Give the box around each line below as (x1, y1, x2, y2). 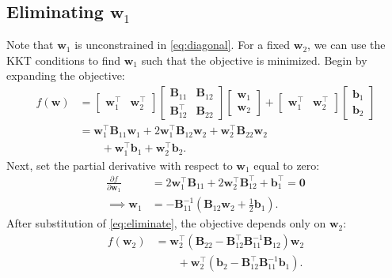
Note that (6, 36, 54, 53)
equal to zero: (253, 156, 320, 173)
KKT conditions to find (6, 51, 120, 68)
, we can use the (307, 36, 386, 53)
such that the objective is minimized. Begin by (141, 51, 367, 68)
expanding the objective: (6, 67, 125, 84)
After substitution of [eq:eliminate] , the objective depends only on (6, 215, 326, 231)
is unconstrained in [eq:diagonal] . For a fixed (74, 36, 291, 53)
